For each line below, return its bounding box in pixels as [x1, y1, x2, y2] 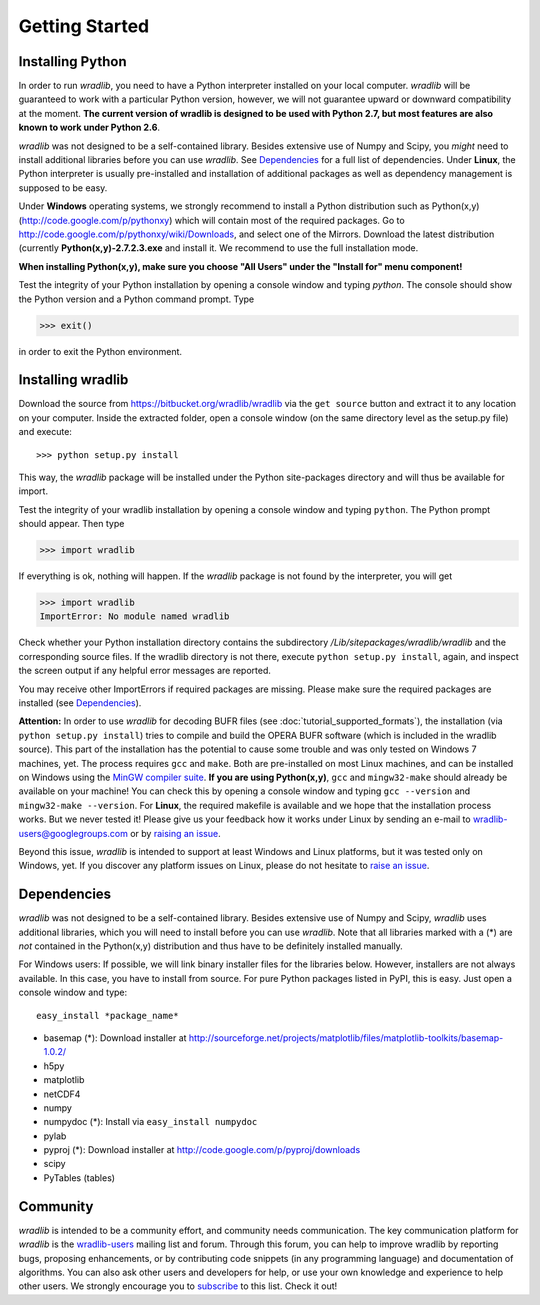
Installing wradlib [18, 371, 129, 389]
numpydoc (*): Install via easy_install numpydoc [43, 1116, 258, 1128]
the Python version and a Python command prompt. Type [18, 293, 255, 305]
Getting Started [18, 15, 150, 37]
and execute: [18, 426, 72, 438]
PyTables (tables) [43, 1171, 115, 1184]
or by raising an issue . [130, 827, 221, 839]
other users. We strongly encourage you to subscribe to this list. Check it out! [18, 1280, 338, 1292]
